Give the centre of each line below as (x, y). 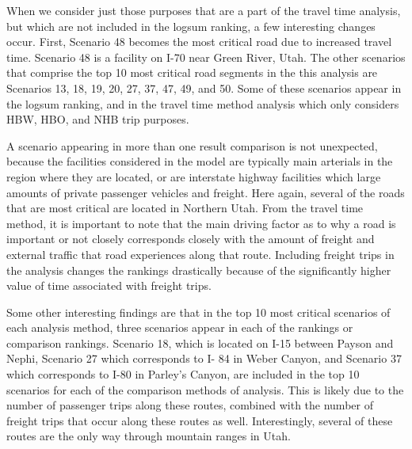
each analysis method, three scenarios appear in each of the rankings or (180, 327)
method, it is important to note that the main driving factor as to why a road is (201, 223)
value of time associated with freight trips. (109, 285)
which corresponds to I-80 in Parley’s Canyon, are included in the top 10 (183, 374)
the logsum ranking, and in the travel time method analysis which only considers (203, 103)
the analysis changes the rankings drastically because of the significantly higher (199, 270)
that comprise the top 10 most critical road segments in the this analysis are (192, 72)
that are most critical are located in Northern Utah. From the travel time (185, 208)
